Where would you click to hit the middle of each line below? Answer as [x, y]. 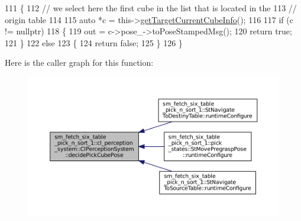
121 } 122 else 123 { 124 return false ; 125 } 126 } [94, 42]
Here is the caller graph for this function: [79, 63]
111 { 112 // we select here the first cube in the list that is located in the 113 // [151, 8]
